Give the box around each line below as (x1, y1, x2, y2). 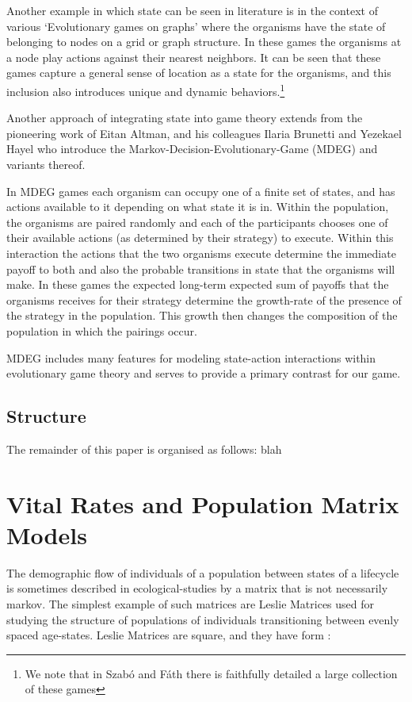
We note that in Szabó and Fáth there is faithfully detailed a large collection (25, 665, 398, 681)
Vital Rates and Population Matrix (6, 487, 399, 520)
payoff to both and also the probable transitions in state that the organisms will (6, 260, 395, 277)
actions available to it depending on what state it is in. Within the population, (6, 198, 389, 215)
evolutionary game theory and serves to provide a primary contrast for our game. (6, 365, 401, 382)
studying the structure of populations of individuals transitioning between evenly (6, 611, 399, 627)
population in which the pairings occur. (6, 322, 197, 339)
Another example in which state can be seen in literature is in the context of (6, 2, 378, 18)
